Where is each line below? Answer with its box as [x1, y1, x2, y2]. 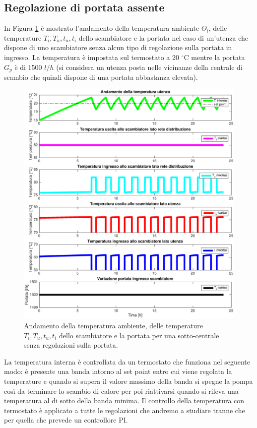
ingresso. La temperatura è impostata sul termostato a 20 [4, 52, 180, 62]
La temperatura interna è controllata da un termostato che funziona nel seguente [4, 356, 250, 367]
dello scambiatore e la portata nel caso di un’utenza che [78, 32, 249, 43]
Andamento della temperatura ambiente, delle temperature [24, 320, 203, 331]
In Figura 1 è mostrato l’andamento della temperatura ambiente [4, 23, 199, 33]
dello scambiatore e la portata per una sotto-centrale [59, 330, 219, 340]
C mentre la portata [184, 52, 245, 62]
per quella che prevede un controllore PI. [4, 415, 128, 425]
